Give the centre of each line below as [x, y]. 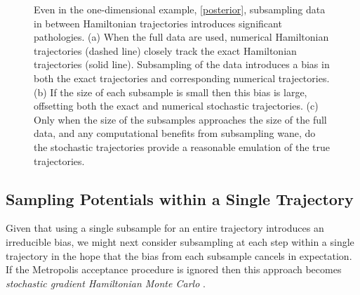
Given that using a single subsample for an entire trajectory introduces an [165, 228]
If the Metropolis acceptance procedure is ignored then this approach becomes [174, 269]
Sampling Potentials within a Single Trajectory [180, 198]
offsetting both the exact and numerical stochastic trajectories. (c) [176, 106]
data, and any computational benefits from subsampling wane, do [175, 133]
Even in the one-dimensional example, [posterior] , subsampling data [180, 9]
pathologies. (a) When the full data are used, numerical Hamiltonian [181, 37]
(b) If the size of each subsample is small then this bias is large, [171, 92]
